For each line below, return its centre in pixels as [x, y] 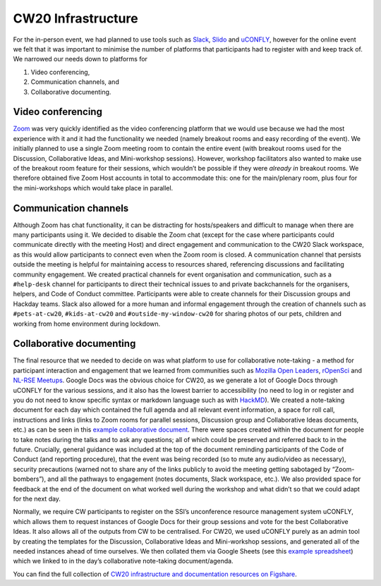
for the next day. [37, 499]
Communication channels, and [75, 82]
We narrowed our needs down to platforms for [80, 59]
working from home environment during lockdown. [87, 324]
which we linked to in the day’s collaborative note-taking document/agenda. [123, 561]
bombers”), [29, 479]
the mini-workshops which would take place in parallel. [93, 188]
